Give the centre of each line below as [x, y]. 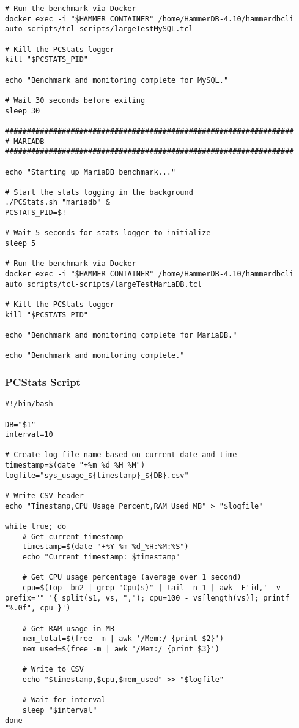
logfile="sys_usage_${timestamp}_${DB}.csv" [97, 475]
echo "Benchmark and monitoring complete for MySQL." [117, 80]
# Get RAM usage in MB [68, 628]
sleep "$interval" [60, 710]
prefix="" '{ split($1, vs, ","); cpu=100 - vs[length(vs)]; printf [147, 598]
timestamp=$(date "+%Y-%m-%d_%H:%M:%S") [105, 547]
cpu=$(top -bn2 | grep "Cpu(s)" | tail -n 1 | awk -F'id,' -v [152, 588]
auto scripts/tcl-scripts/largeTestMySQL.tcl [99, 29]
